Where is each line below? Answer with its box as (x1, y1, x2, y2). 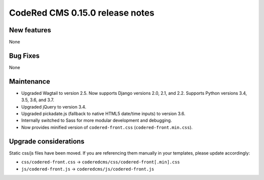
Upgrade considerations (9, 137, 85, 145)
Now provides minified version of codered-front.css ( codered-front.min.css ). (21, 124, 193, 130)
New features (9, 26, 51, 34)
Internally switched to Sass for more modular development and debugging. (21, 117, 172, 123)
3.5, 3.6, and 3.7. (21, 97, 55, 103)
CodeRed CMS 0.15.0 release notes (9, 7, 154, 18)
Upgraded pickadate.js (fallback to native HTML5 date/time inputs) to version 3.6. (21, 111, 186, 117)
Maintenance (9, 77, 50, 86)
